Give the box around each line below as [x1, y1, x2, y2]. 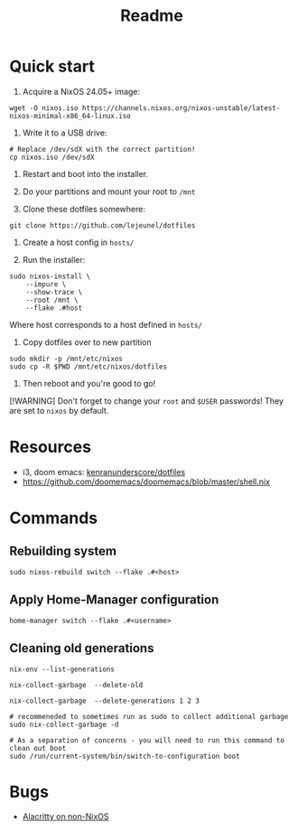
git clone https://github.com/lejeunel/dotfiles [9, 220, 196, 230]
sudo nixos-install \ [9, 272, 91, 281]
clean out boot [9, 743, 67, 752]
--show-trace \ [25, 287, 83, 296]
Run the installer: [22, 254, 86, 265]
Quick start [9, 56, 95, 77]
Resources [9, 437, 92, 457]
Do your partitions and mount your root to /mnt [22, 186, 196, 197]
